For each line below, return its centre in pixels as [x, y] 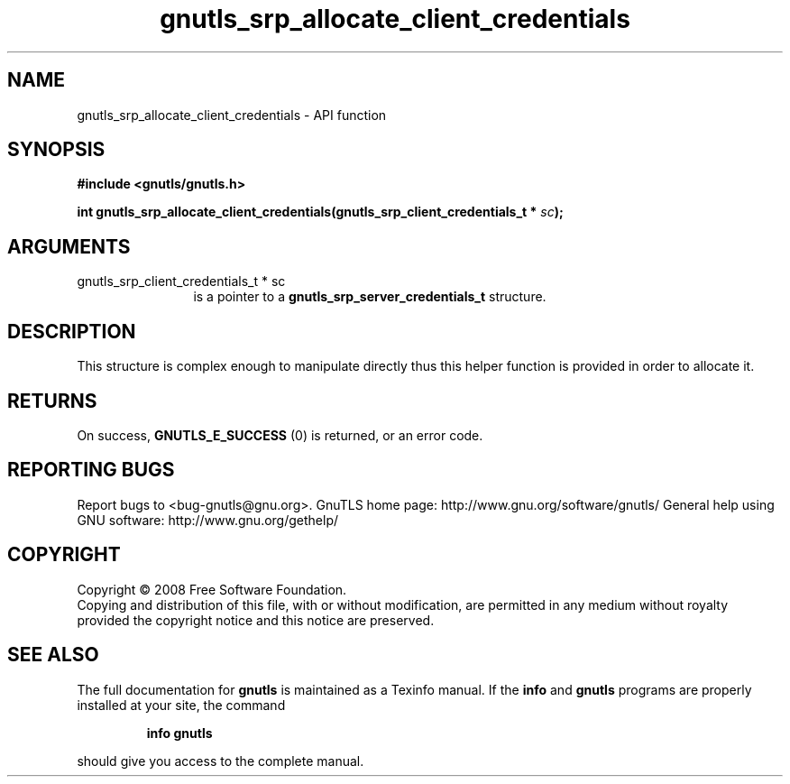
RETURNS [52, 401]
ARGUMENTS [69, 246]
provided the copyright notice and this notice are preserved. [256, 620]
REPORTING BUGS [91, 470]
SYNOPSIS [56, 150]
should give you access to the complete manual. [220, 761]
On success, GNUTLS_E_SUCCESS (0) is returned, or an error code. [280, 435]
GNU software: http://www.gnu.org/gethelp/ [208, 520]
